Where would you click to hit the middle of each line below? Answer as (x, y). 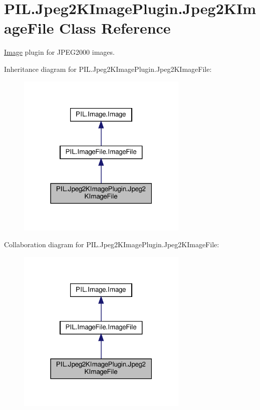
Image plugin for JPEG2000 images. (59, 52)
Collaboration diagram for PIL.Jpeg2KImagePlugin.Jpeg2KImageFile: (112, 244)
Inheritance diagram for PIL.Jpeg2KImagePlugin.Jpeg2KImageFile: (108, 69)
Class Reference (115, 28)
